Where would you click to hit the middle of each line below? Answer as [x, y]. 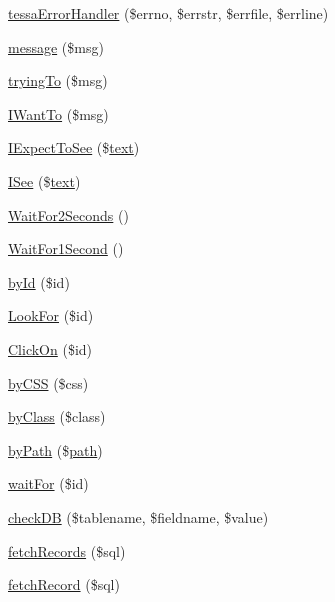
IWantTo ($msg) [58, 113]
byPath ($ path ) [55, 449]
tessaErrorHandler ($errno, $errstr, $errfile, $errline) [168, 13]
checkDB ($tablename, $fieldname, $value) [138, 516]
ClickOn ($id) [50, 348]
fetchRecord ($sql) [64, 584]
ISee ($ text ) [44, 180]
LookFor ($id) [51, 315]
